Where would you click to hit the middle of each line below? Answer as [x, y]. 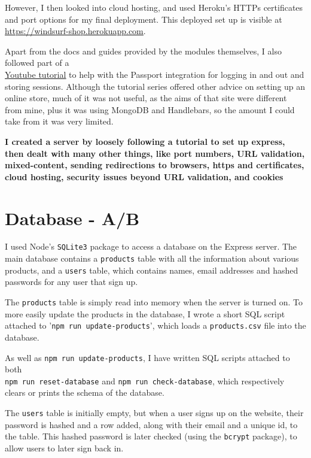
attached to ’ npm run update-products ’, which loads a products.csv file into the [155, 325]
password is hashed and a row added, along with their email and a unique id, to [151, 424]
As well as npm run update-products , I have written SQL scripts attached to [147, 357]
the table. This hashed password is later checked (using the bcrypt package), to [151, 436]
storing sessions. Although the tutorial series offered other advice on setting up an [155, 86]
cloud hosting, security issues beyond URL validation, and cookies [144, 176]
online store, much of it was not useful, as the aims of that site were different [146, 98]
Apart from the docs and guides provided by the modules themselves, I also [143, 51]
